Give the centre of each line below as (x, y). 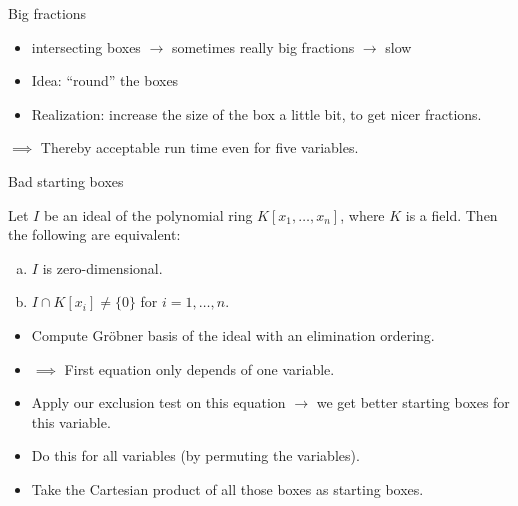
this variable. (71, 421)
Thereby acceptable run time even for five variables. (199, 147)
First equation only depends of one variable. (199, 368)
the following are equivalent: (94, 234)
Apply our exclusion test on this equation (158, 402)
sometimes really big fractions (263, 46)
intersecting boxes (86, 46)
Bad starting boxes (66, 180)
